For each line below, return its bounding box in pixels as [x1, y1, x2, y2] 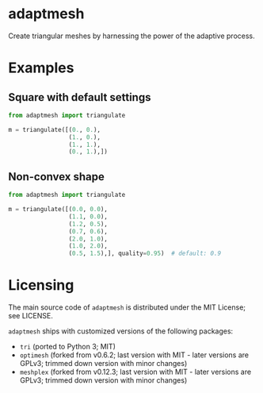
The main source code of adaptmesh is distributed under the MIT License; [8, 302, 246, 312]
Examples [8, 59, 74, 77]
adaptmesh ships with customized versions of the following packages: [8, 326, 234, 336]
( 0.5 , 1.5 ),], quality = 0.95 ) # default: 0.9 [68, 249, 222, 258]
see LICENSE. [8, 311, 53, 321]
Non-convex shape [8, 170, 105, 183]
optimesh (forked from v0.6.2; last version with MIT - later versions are [19, 350, 250, 360]
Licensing [8, 276, 74, 295]
